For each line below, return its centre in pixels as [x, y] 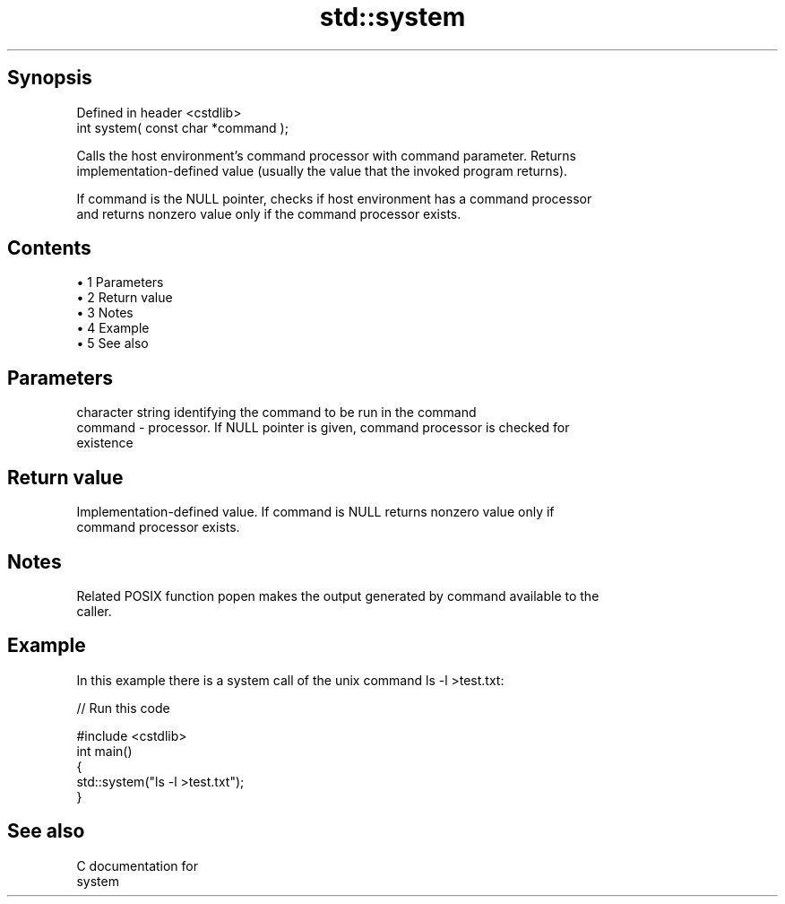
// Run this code [123, 708]
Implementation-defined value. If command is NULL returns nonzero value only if [315, 512]
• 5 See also [112, 343]
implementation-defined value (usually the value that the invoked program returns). [322, 170]
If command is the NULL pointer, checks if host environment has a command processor [334, 198]
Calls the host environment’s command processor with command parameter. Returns [326, 155]
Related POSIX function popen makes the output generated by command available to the [338, 595]
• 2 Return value [125, 298]
